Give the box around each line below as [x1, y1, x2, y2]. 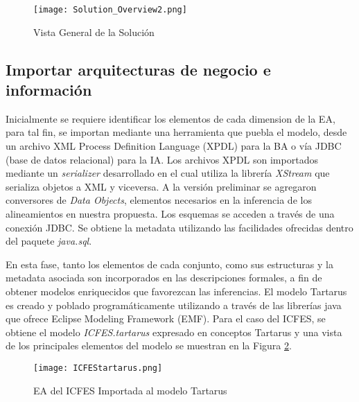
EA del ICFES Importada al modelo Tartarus [33, 383, 227, 397]
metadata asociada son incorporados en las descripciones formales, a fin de [6, 270, 322, 285]
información [6, 79, 92, 101]
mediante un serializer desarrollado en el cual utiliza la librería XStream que [6, 166, 330, 180]
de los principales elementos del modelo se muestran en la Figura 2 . [6, 338, 292, 353]
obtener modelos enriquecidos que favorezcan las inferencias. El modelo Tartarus [6, 283, 347, 298]
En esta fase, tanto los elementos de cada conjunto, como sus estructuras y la [6, 256, 333, 271]
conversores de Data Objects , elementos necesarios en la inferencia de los [6, 193, 312, 207]
